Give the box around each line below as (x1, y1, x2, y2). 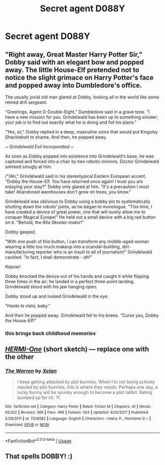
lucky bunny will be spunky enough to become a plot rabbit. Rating (17, 389, 152, 395)
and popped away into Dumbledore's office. (5, 81, 142, 89)
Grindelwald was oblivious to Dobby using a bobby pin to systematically (5, 199, 151, 204)
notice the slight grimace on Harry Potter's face (5, 73, 154, 82)
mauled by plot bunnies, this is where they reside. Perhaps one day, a (17, 384, 158, 390)
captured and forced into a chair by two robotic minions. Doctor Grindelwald (5, 159, 160, 164)
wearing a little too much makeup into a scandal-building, (5, 244, 121, 249)
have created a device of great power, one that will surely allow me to (5, 209, 146, 215)
